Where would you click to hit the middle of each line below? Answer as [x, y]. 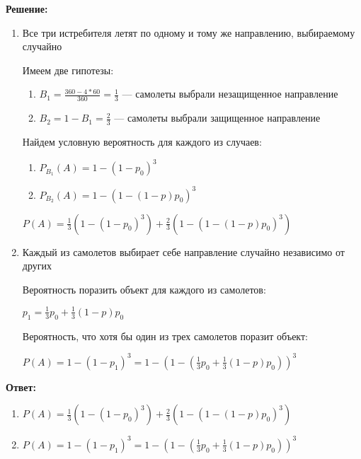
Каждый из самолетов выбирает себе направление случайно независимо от [183, 251]
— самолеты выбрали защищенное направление [217, 118]
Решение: [27, 8]
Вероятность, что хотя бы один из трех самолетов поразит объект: [165, 336]
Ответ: [21, 387]
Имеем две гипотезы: [68, 70]
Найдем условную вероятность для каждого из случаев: [142, 142]
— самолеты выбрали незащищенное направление [230, 94]
